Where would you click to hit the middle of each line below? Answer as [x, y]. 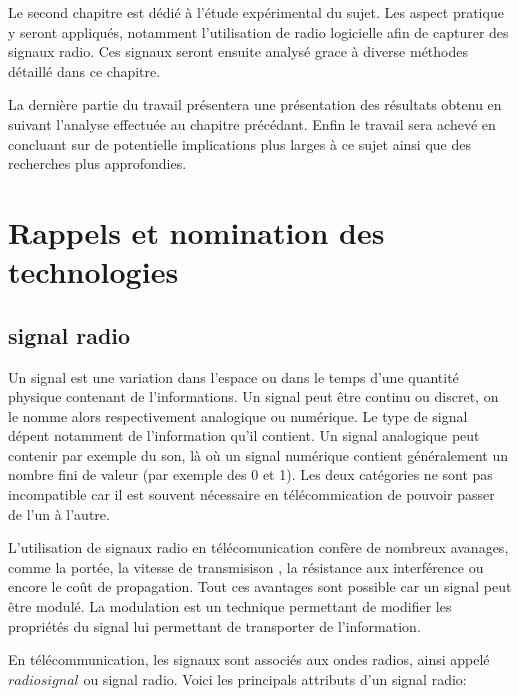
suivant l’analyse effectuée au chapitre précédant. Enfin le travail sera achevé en [252, 123]
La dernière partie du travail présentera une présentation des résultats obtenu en [255, 104]
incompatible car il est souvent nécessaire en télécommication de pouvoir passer [251, 494]
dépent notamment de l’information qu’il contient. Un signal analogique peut [244, 435]
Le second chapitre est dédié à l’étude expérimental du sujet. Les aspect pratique [256, 12]
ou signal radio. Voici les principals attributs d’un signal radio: [275, 678]
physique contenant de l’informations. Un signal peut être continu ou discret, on [253, 396]
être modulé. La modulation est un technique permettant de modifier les [230, 606]
